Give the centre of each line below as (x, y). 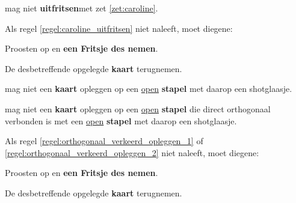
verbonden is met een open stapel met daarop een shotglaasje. (121, 120)
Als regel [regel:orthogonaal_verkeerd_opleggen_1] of (104, 141)
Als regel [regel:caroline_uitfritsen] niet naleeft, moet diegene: (119, 28)
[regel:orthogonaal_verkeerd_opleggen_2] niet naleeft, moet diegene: (132, 152)
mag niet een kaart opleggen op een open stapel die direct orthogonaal (138, 108)
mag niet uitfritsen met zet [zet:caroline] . (82, 8)
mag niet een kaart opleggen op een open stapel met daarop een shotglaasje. (149, 89)
